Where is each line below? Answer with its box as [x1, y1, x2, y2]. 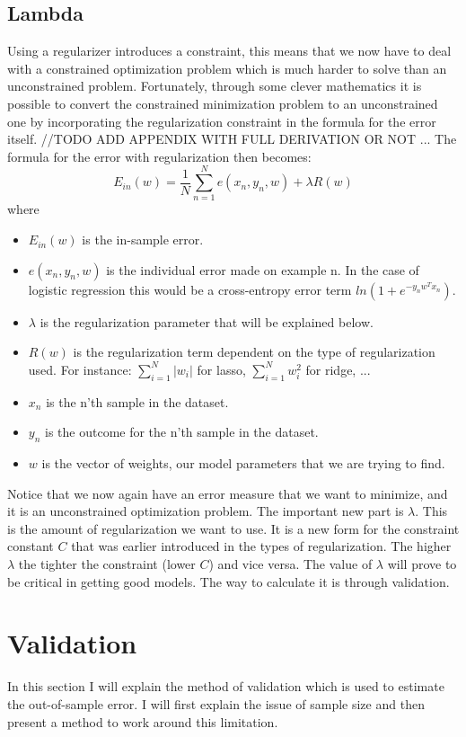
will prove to [387, 555, 457, 573]
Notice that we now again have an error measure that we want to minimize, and [7, 484, 448, 502]
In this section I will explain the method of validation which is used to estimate [7, 677, 444, 696]
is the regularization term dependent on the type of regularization [73, 342, 435, 361]
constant [7, 537, 54, 555]
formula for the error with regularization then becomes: [7, 147, 312, 165]
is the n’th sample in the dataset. [46, 392, 229, 411]
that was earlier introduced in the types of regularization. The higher [71, 537, 452, 555]
